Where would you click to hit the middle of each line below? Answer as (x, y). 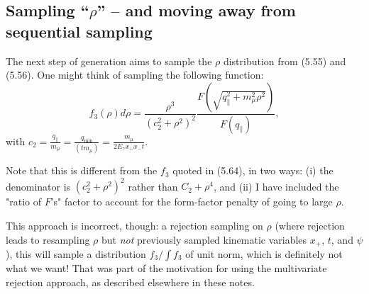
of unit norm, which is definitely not (264, 253)
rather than (153, 186)
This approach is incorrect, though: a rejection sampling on (134, 225)
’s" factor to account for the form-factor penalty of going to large (192, 202)
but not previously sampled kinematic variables (204, 239)
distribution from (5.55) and (285, 61)
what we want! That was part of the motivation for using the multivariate (166, 267)
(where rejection (310, 225)
